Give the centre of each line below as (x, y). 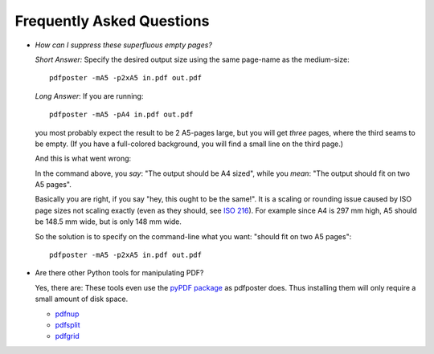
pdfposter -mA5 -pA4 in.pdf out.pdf (121, 115)
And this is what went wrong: (83, 159)
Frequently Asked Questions (112, 21)
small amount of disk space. (82, 299)
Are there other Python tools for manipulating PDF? (119, 273)
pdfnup (67, 314)
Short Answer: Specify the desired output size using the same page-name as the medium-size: (192, 59)
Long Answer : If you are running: (89, 96)
